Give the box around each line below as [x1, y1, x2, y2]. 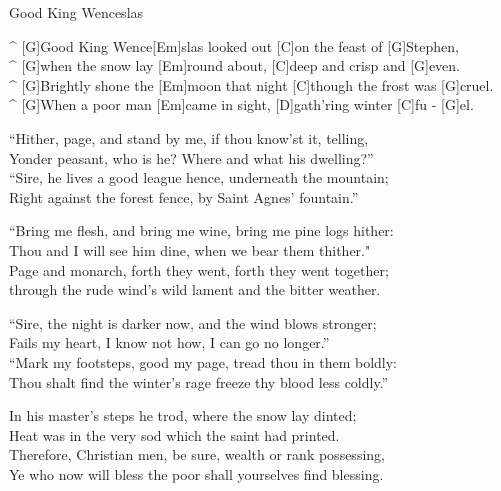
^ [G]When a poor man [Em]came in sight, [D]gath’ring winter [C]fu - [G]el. [9, 94, 474, 115]
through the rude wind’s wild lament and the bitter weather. [9, 279, 381, 300]
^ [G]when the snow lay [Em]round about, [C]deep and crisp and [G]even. [9, 55, 461, 76]
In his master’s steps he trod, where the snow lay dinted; [9, 405, 357, 426]
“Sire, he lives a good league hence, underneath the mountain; [9, 167, 389, 188]
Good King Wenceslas [9, 2, 144, 22]
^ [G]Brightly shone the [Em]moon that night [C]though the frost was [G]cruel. [9, 74, 494, 95]
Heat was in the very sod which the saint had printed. [9, 424, 340, 445]
